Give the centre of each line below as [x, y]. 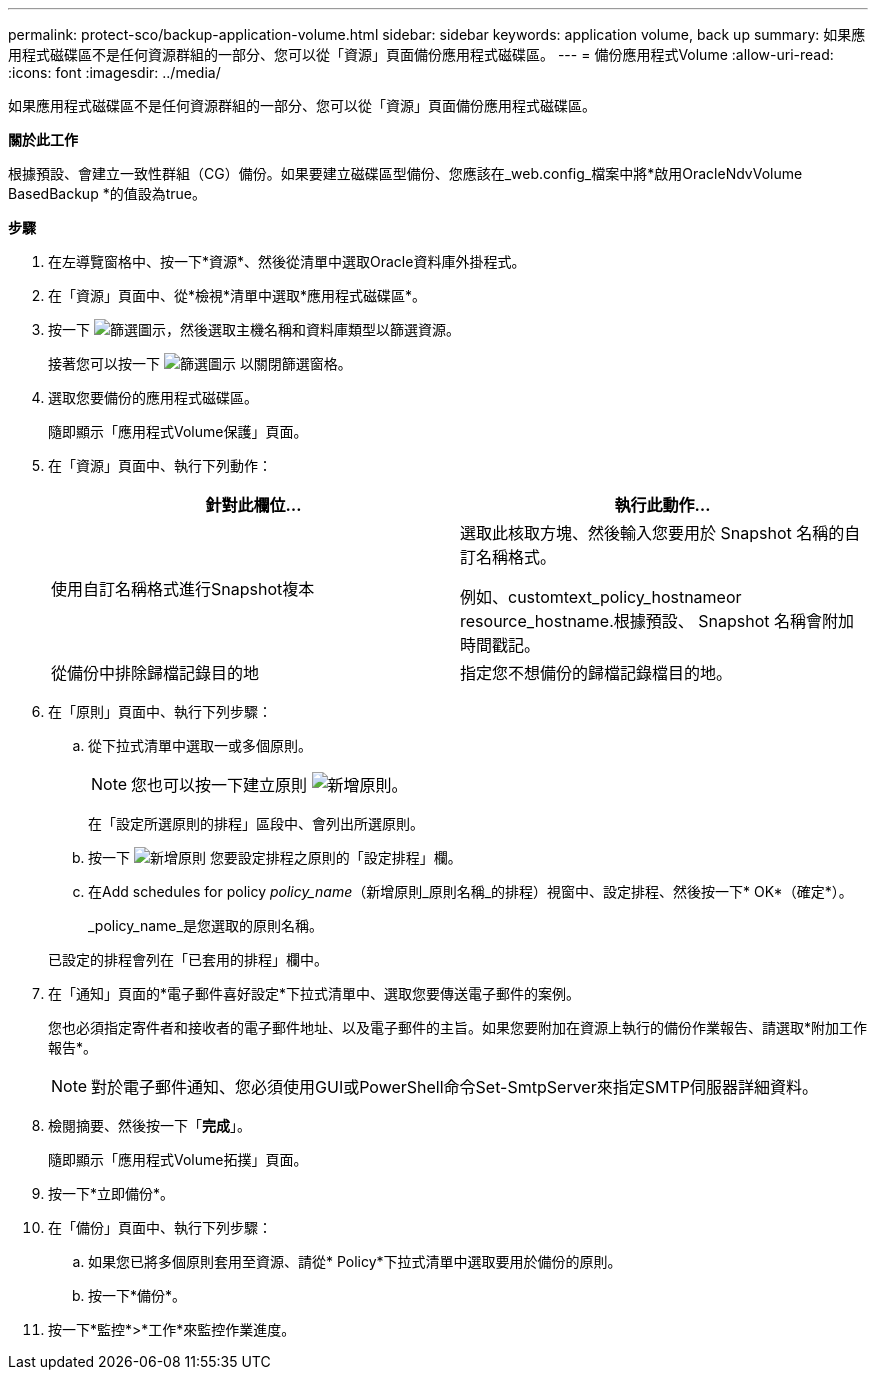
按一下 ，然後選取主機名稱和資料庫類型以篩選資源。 [254, 329]
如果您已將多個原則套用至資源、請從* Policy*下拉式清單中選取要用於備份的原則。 [355, 1261]
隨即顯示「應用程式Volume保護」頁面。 [178, 431]
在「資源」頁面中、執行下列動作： [160, 465]
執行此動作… [662, 505]
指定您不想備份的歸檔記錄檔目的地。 [596, 673]
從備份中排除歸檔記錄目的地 [155, 673]
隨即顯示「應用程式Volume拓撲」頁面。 [178, 1159]
